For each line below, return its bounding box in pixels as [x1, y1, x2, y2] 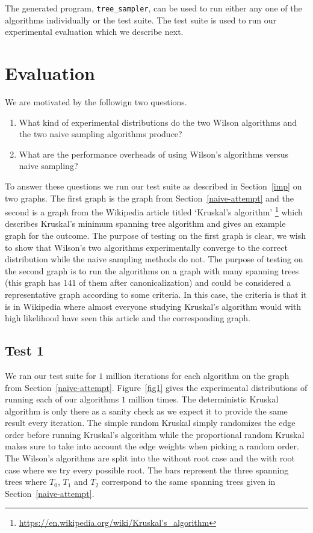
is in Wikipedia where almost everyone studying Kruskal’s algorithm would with [5, 300, 302, 312]
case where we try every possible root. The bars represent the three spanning [5, 463, 289, 476]
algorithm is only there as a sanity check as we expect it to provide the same [5, 404, 288, 417]
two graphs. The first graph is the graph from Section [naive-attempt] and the [5, 191, 294, 204]
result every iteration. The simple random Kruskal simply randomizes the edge [5, 416, 296, 429]
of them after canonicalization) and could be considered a [79, 276, 291, 289]
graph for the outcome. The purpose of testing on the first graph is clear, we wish [5, 229, 306, 241]
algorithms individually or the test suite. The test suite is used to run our [5, 13, 277, 26]
